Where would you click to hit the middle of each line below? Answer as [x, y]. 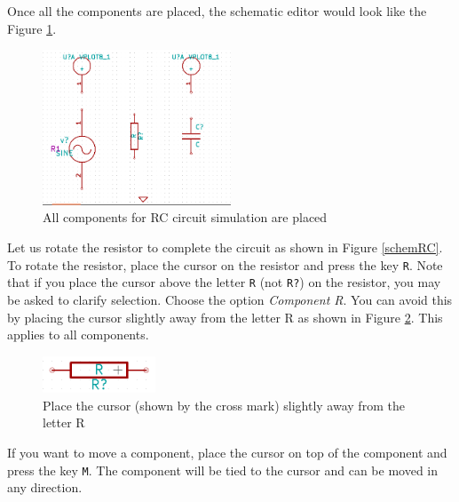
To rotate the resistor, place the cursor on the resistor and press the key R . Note [225, 264]
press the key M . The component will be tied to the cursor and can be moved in [223, 470]
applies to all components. [78, 335]
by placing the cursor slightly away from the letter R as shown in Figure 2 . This [225, 317]
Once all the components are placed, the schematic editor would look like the [217, 11]
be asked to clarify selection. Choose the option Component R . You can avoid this [230, 299]
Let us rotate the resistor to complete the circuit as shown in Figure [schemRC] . [225, 247]
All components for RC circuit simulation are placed [185, 217]
